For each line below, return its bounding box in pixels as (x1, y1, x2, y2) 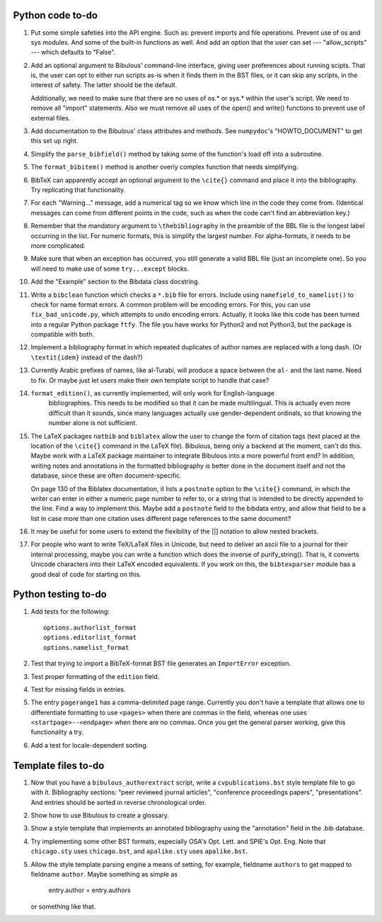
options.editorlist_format (43, 634, 137, 641)
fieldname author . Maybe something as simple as (30, 870, 178, 878)
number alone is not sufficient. (48, 419, 137, 427)
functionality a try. (30, 728, 84, 736)
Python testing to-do (13, 588, 108, 600)
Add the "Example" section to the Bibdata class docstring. (30, 277, 200, 286)
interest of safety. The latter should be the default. (30, 81, 178, 89)
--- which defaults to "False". (30, 48, 116, 57)
